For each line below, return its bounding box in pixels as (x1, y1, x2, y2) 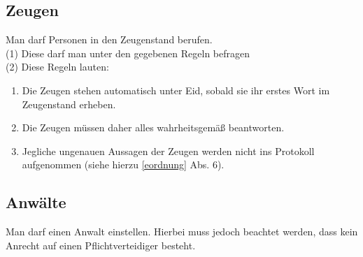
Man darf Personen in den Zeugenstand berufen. (6, 32, 213, 47)
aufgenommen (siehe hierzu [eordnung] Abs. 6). (22, 157, 225, 172)
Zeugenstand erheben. (22, 96, 116, 111)
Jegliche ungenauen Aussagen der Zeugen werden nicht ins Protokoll (22, 143, 315, 158)
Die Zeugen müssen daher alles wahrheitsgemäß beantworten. (22, 120, 285, 135)
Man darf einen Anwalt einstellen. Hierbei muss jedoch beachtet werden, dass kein (6, 224, 358, 239)
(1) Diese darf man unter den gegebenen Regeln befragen (6, 45, 250, 60)
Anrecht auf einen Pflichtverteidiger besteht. (6, 237, 196, 252)
